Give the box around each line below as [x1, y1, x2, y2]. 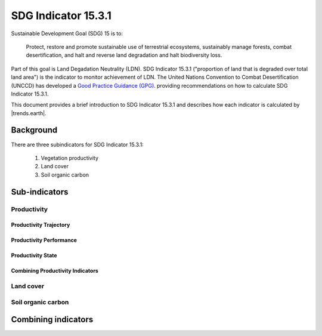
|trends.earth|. [11, 109, 47, 116]
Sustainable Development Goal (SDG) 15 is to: [11, 30, 123, 37]
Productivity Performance [11, 236, 78, 244]
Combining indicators [11, 315, 94, 325]
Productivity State [11, 252, 57, 259]
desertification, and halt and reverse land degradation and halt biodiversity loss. [26, 51, 222, 59]
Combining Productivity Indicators [11, 267, 98, 275]
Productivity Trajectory [11, 221, 70, 229]
